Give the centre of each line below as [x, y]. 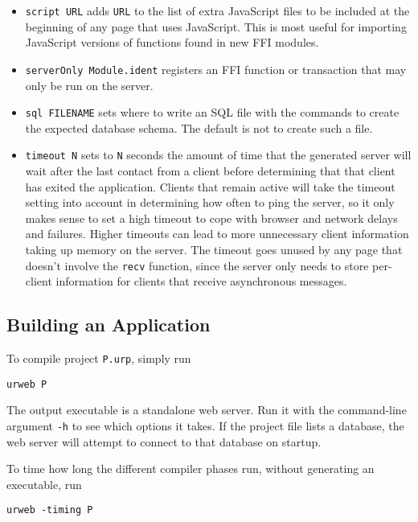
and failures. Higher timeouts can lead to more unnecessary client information [217, 234]
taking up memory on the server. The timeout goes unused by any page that [214, 249]
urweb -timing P [50, 510]
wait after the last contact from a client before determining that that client [210, 171]
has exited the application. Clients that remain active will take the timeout [210, 186]
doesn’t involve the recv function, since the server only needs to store [197, 265]
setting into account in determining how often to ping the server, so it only [210, 202]
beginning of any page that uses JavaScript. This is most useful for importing [216, 26]
